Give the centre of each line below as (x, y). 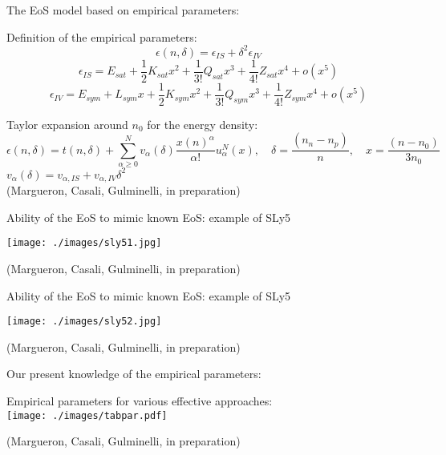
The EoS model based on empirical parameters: (123, 10)
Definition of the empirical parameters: (102, 36)
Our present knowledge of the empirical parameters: (134, 374)
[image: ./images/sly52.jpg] (84, 322)
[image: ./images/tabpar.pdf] (87, 415)
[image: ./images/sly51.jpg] (84, 243)
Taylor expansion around (67, 124)
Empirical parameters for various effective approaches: (140, 401)
